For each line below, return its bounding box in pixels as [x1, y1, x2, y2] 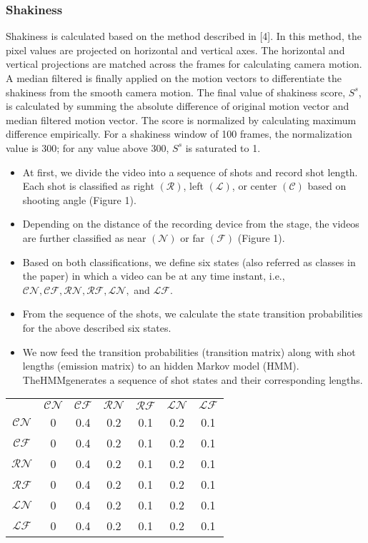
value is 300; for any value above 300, [6, 140, 169, 155]
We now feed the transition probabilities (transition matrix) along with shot [22, 344, 356, 359]
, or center [232, 178, 277, 193]
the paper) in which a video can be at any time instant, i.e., [22, 268, 285, 283]
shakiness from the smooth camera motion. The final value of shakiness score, [6, 84, 346, 99]
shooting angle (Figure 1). [22, 192, 136, 207]
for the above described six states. [22, 320, 171, 335]
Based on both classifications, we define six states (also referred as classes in [22, 254, 356, 269]
